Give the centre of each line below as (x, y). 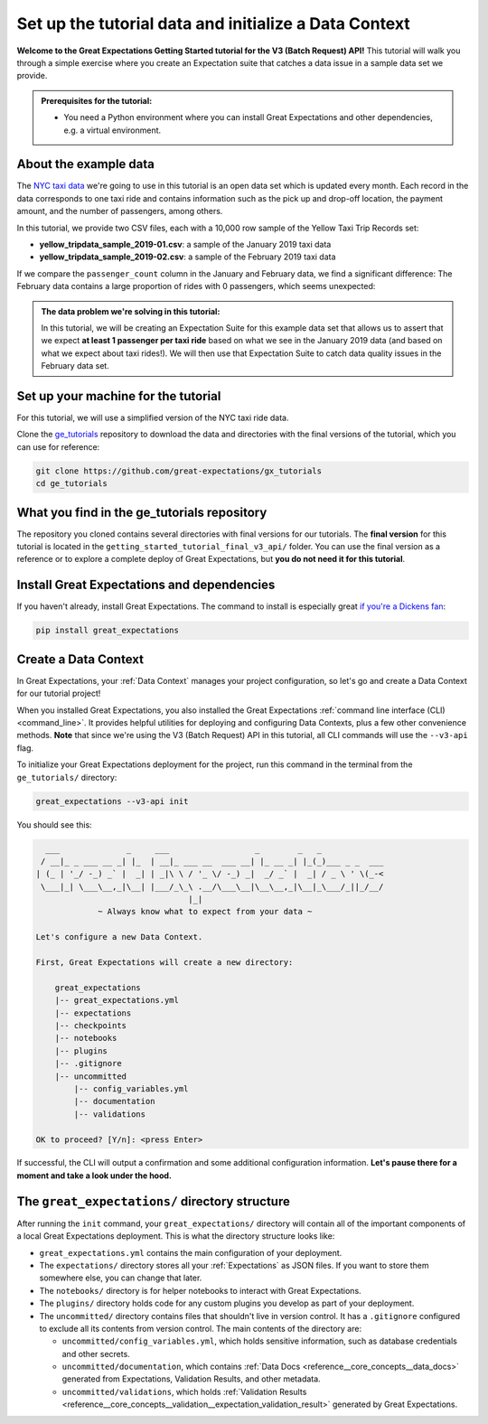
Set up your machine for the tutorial (119, 396)
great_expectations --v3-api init (112, 801)
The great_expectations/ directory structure (154, 1201)
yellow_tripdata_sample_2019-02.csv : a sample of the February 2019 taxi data (188, 257)
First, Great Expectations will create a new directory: (164, 963)
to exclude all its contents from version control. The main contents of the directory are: (200, 1328)
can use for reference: (58, 446)
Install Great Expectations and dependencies (146, 585)
